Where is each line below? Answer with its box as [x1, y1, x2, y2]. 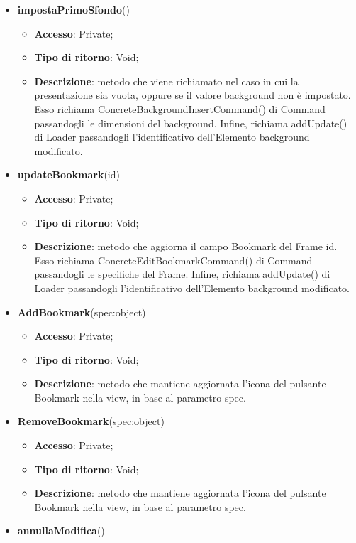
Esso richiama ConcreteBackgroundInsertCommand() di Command [34, 101, 326, 116]
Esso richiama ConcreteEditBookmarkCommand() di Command [34, 252, 313, 267]
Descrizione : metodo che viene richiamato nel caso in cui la [34, 73, 299, 88]
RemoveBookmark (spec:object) [17, 414, 165, 429]
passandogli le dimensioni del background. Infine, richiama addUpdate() [34, 115, 347, 130]
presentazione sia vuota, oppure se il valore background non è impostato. [34, 87, 351, 102]
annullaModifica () [17, 523, 105, 538]
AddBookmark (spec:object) [17, 304, 146, 319]
